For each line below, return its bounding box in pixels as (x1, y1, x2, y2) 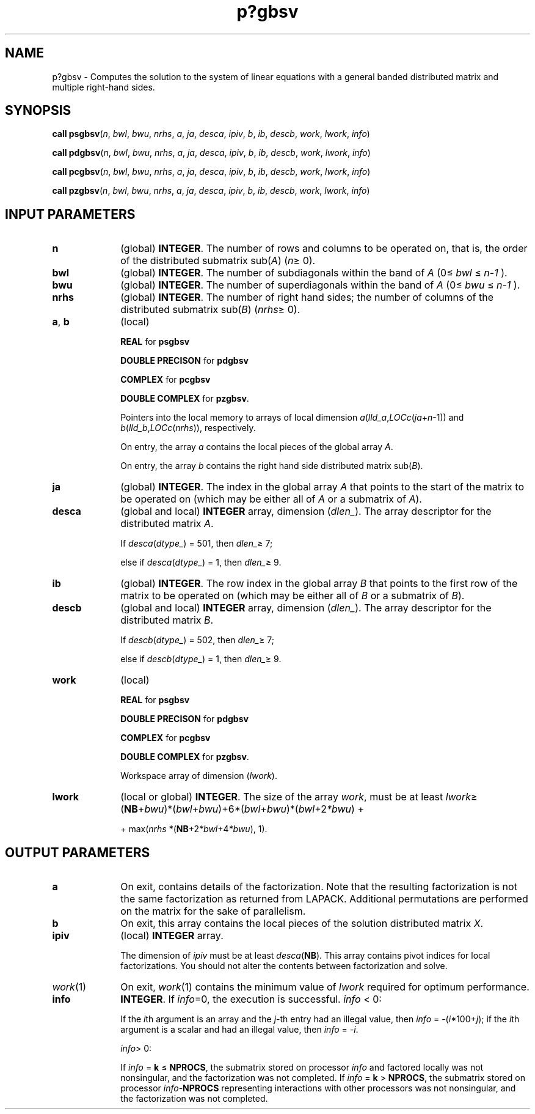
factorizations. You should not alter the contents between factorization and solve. (120, 961, 448, 972)
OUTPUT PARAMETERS (5, 844, 150, 860)
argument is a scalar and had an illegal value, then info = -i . (120, 1024, 358, 1035)
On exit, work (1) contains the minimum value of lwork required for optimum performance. (120, 981, 530, 994)
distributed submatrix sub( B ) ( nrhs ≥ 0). (120, 303, 300, 316)
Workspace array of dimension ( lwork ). (120, 770, 277, 781)
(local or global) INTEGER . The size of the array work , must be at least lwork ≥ (120, 791, 478, 803)
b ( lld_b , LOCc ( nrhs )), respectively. (120, 422, 256, 433)
